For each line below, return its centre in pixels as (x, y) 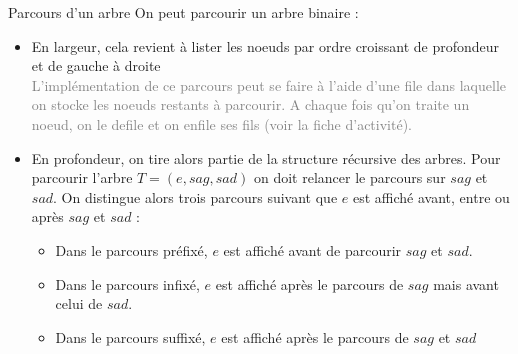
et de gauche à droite (96, 65)
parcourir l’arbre (82, 177)
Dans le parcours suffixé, (130, 336)
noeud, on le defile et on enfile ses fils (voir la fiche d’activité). (221, 123)
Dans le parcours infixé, (127, 283)
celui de (79, 303)
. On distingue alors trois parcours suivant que (195, 196)
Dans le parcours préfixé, (131, 249)
